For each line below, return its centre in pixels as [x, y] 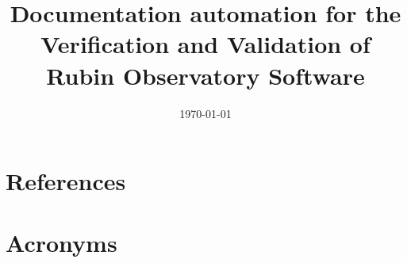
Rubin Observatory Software [205, 75]
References [66, 181]
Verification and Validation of [205, 44]
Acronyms [61, 243]
